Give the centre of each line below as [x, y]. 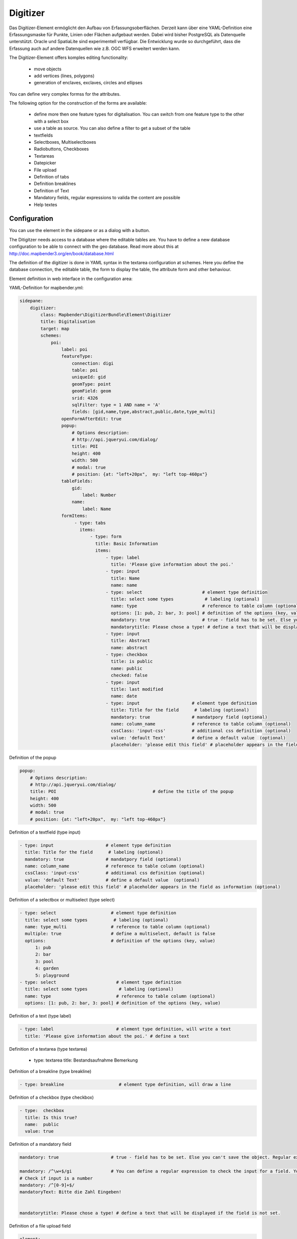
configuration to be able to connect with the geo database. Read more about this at [94, 247]
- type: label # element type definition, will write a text [125, 1029]
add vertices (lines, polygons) [64, 76]
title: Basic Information [127, 543]
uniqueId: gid [89, 377]
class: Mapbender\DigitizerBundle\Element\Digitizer [106, 314]
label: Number [99, 495]
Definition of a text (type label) [40, 1016]
